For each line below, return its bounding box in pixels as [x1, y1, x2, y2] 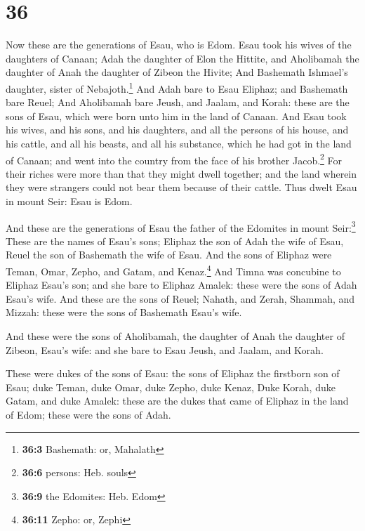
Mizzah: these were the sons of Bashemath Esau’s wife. [6, 305, 242, 320]
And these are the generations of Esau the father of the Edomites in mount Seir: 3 [6, 218, 356, 235]
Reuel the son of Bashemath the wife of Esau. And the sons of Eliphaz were [6, 247, 332, 262]
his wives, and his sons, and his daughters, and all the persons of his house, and [6, 122, 349, 137]
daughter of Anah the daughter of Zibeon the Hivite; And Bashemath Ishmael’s [6, 65, 348, 79]
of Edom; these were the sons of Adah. [6, 407, 171, 421]
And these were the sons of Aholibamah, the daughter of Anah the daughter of [6, 329, 345, 343]
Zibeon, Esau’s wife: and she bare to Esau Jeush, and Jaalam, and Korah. [6, 342, 324, 357]
